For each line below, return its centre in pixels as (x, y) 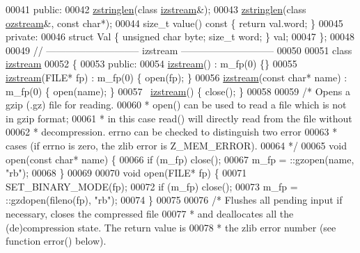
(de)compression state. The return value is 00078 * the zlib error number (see (171, 227)
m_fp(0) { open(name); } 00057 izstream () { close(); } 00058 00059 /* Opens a (178, 91)
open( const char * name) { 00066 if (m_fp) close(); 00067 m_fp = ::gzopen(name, (180, 159)
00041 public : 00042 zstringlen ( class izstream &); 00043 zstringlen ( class (156, 9)
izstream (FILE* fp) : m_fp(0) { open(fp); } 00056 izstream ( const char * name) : (177, 77)
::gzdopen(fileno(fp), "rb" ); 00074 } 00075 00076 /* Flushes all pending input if (174, 200)
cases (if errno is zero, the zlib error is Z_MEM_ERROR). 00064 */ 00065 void (176, 145)
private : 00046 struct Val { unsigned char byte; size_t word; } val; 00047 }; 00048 (180, 36)
